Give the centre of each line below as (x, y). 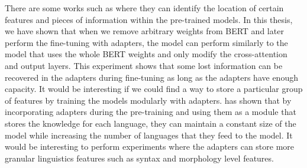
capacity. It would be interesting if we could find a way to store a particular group (154, 89)
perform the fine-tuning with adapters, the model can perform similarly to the (146, 42)
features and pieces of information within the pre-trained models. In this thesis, (149, 19)
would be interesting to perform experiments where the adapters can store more (150, 146)
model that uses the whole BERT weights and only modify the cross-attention (146, 54)
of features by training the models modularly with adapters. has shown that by (148, 100)
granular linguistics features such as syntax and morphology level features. (139, 158)
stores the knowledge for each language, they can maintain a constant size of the (151, 123)
